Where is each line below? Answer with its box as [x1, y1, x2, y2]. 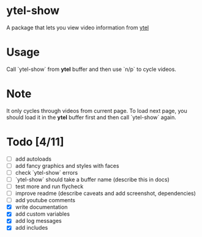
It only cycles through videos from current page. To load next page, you [6, 107, 188, 114]
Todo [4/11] [6, 135, 64, 148]
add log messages [15, 217, 62, 225]
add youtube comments [15, 197, 75, 204]
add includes [15, 224, 48, 232]
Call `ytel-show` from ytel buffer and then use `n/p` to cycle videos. [6, 65, 176, 73]
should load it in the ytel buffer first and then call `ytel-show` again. [6, 114, 176, 121]
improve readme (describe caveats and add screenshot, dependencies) [15, 190, 196, 197]
